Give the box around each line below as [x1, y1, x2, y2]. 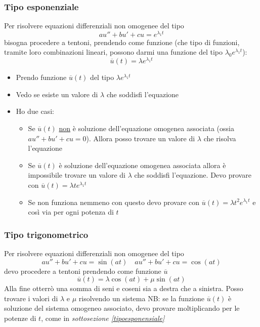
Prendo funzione [16, 72, 67, 83]
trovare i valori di [4, 293, 58, 303]
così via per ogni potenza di [28, 207, 114, 217]
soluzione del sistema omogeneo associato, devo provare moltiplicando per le [4, 303, 240, 313]
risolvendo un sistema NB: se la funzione [78, 293, 205, 303]
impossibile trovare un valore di [28, 170, 125, 180]
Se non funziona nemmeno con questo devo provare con [28, 196, 200, 207]
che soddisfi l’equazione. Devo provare [134, 170, 251, 180]
